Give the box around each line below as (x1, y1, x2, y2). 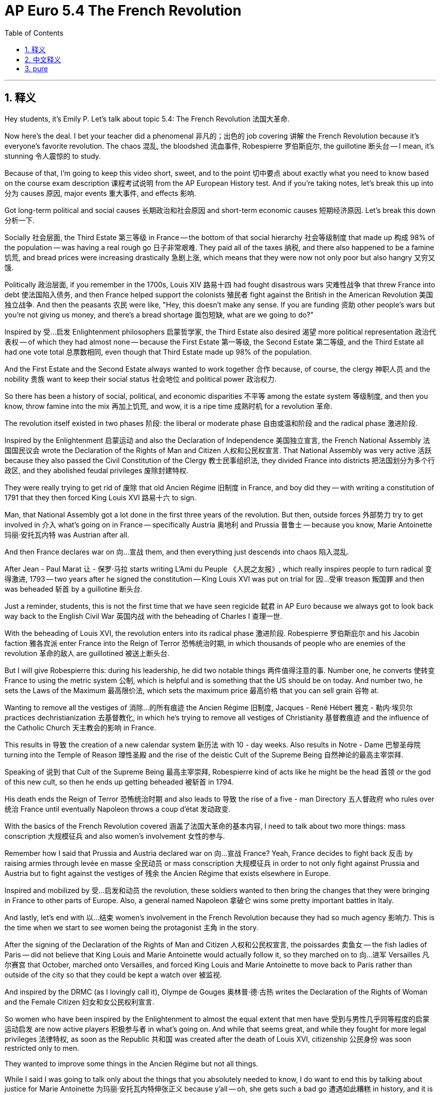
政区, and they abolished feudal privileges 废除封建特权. (5, 466, 189, 475)
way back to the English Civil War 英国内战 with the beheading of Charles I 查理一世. (5, 611, 282, 620)
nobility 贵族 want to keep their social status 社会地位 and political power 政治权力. (5, 374, 277, 383)
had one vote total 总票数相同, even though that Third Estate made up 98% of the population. (5, 347, 312, 356)
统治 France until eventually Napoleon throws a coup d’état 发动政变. (5, 804, 231, 813)
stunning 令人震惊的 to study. (5, 151, 101, 160)
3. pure (25, 64, 48, 73)
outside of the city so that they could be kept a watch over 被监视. (5, 970, 222, 979)
